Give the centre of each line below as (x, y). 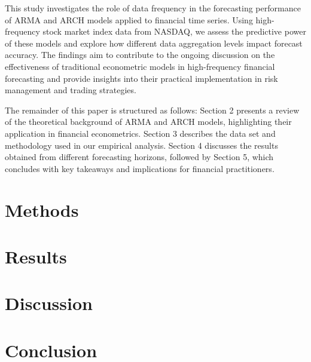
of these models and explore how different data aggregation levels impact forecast (154, 43)
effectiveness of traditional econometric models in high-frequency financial (140, 66)
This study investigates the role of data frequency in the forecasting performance (153, 8)
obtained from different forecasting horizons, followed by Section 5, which (139, 157)
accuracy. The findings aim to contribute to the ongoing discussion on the (140, 55)
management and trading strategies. (71, 90)
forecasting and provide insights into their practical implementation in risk (141, 78)
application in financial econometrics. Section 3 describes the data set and (140, 133)
